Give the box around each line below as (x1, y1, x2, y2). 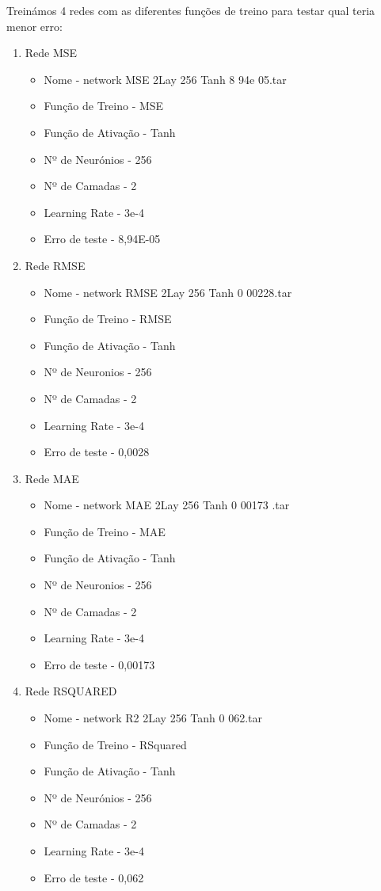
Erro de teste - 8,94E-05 (44, 230, 161, 247)
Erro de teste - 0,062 (44, 869, 144, 885)
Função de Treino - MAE (44, 523, 166, 539)
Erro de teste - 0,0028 (44, 444, 150, 460)
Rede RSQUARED (25, 683, 117, 699)
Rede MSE (25, 44, 78, 61)
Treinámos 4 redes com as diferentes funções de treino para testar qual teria (6, 2, 375, 18)
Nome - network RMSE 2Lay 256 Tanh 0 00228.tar (44, 284, 292, 300)
